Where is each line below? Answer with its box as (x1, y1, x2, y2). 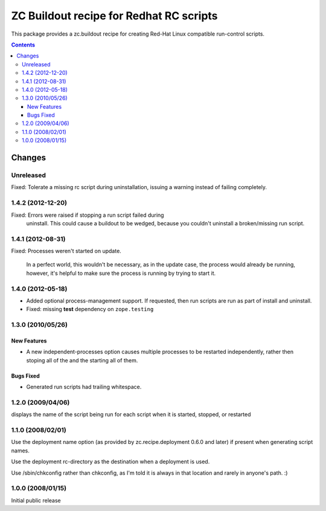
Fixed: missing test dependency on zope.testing (26, 306, 154, 313)
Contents (11, 41, 36, 48)
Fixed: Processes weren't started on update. (11, 248, 122, 255)
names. (11, 447, 30, 454)
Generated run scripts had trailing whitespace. (26, 384, 142, 391)
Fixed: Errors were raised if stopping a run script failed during (11, 211, 164, 219)
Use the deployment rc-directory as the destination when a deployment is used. (11, 458, 210, 465)
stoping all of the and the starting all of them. (26, 356, 138, 364)
